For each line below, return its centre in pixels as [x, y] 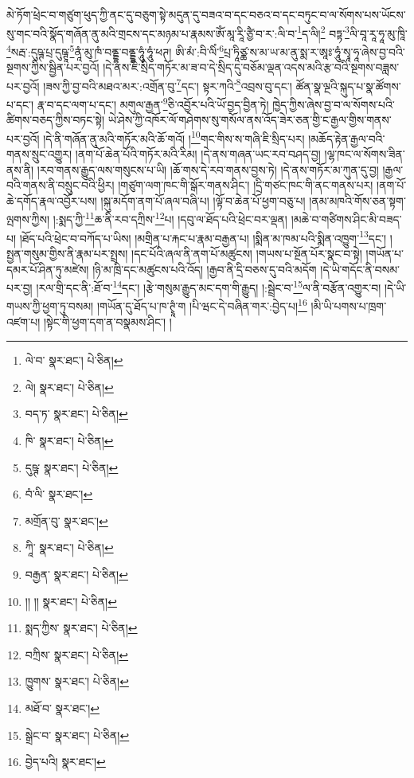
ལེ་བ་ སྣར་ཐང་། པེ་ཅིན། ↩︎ [74, 360]
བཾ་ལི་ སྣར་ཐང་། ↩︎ [59, 494]
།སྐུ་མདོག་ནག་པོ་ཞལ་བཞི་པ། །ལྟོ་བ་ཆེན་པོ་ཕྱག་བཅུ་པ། [203, 200]
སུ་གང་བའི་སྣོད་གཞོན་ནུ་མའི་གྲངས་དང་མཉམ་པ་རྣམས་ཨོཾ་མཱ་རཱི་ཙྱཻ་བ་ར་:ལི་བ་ [152, 33]
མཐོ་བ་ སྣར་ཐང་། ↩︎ [62, 708]
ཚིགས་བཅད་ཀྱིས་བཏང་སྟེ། [56, 120]
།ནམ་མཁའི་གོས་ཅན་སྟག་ [357, 200]
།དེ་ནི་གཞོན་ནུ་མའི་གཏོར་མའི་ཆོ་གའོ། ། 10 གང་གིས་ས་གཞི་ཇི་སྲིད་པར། [174, 137]
